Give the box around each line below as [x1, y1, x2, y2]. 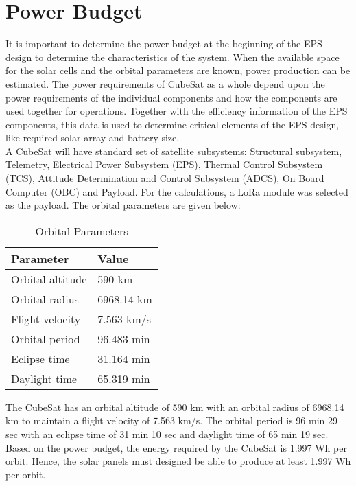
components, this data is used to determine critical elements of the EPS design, [5, 117, 340, 131]
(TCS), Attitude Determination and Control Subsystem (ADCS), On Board [5, 171, 324, 185]
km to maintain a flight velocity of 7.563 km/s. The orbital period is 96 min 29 [5, 413, 338, 428]
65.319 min [97, 370, 150, 386]
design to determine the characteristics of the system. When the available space [5, 49, 340, 64]
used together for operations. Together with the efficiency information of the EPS [5, 104, 348, 118]
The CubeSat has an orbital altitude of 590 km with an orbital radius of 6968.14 [5, 400, 344, 414]
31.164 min [97, 350, 150, 367]
